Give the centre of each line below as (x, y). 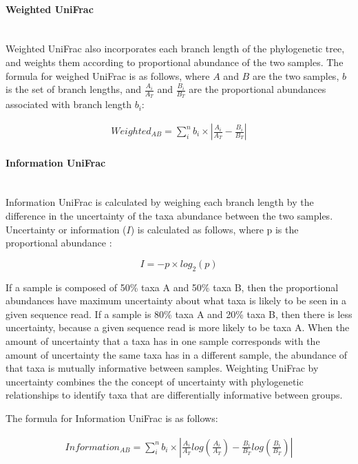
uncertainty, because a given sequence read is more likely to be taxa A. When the (178, 327)
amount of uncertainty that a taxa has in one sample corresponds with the (163, 340)
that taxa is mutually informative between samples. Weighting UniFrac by (162, 368)
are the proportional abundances (257, 89)
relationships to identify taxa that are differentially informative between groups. (174, 395)
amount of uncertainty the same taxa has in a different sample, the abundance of (177, 354)
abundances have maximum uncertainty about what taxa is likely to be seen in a (176, 300)
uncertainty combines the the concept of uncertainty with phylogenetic (155, 381)
